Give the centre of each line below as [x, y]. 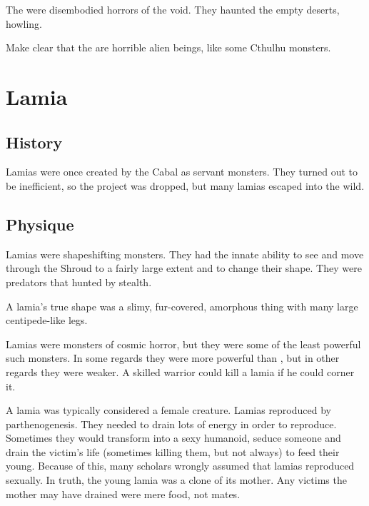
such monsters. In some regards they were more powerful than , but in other [173, 358]
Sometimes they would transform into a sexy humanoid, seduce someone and [173, 438]
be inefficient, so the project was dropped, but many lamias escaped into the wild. [185, 185]
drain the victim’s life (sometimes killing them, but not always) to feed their [173, 451]
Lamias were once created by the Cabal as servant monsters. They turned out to [182, 172]
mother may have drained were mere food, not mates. [123, 494]
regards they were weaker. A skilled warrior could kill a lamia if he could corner [180, 371]
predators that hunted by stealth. [79, 282]
